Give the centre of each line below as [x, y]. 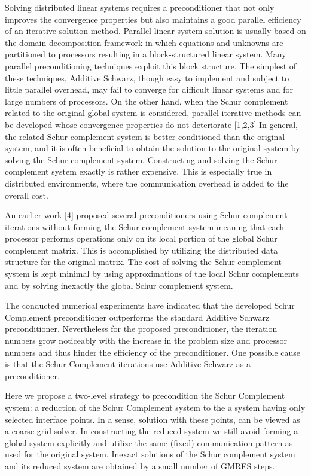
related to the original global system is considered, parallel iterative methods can [153, 113]
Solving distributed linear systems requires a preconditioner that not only [140, 7]
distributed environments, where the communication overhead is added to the [147, 183]
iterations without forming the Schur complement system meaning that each [144, 226]
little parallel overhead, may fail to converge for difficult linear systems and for [149, 89]
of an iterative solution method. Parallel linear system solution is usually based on [155, 31]
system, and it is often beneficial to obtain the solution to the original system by [153, 148]
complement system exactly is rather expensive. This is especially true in [138, 171]
